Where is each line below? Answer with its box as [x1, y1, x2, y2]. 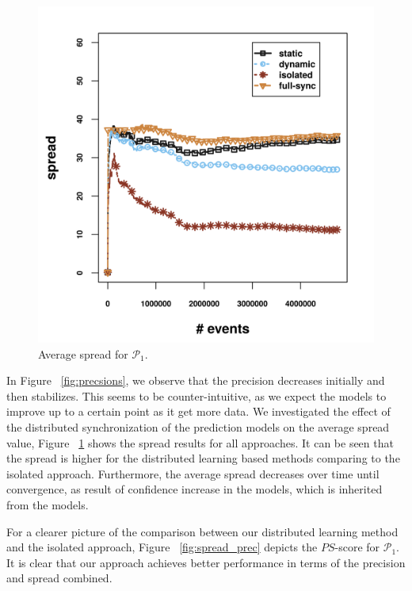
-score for [334, 539, 380, 555]
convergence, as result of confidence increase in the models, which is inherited [6, 481, 383, 497]
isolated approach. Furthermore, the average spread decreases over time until [6, 465, 380, 482]
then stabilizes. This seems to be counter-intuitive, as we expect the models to [6, 387, 387, 404]
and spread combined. [6, 570, 113, 586]
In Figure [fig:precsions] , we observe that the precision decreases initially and [6, 372, 385, 389]
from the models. [6, 496, 89, 512]
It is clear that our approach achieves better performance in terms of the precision [6, 554, 406, 570]
